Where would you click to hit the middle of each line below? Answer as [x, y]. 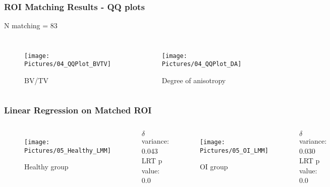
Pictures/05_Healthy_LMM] [68, 150]
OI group [214, 167]
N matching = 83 [31, 25]
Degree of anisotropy [194, 80]
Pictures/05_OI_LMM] [234, 150]
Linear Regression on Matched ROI [78, 110]
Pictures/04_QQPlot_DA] [202, 64]
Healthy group [46, 167]
